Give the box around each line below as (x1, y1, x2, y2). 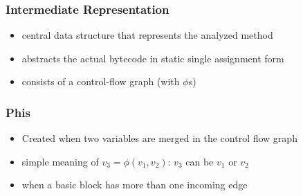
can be (185, 154, 214, 168)
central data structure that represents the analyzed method (21, 28, 273, 42)
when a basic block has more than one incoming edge (21, 177, 248, 192)
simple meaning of (21, 154, 99, 168)
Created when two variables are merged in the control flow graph (21, 131, 297, 145)
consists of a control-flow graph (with (21, 74, 180, 89)
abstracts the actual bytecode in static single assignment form (21, 51, 284, 65)
